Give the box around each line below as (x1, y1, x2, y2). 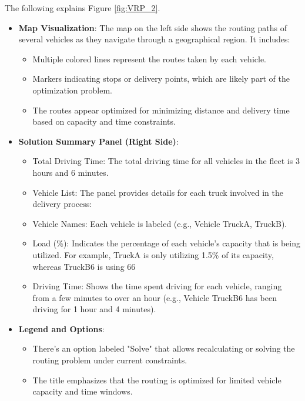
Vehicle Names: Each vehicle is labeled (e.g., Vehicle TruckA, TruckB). (32, 217, 287, 229)
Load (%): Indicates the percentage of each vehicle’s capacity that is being (32, 237, 301, 249)
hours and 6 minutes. (32, 166, 109, 178)
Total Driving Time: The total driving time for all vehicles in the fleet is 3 (32, 155, 300, 167)
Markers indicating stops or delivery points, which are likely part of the (32, 72, 290, 85)
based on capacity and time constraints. (32, 115, 176, 128)
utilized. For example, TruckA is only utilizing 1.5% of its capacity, (32, 248, 274, 260)
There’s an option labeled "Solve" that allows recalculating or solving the (32, 342, 295, 355)
